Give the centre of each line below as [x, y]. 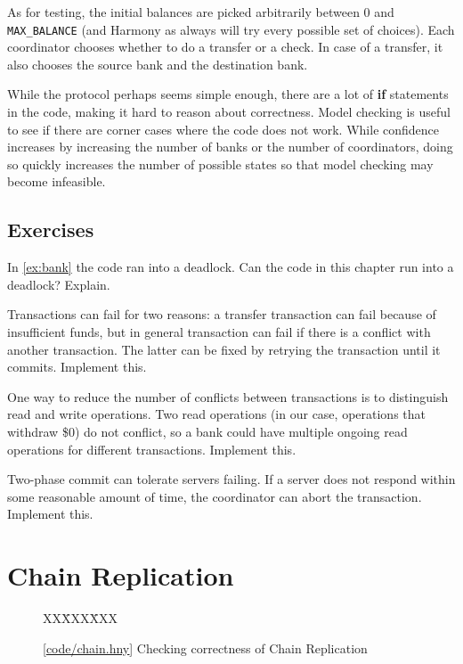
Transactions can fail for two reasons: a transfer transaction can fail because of [222, 314]
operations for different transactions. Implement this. [152, 449]
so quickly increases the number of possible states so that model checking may [220, 164]
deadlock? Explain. [59, 284]
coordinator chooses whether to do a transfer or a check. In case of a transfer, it [225, 47]
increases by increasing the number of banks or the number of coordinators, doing [230, 147]
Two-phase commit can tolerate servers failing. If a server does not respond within [231, 479]
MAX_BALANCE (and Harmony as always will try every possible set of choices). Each [231, 29]
